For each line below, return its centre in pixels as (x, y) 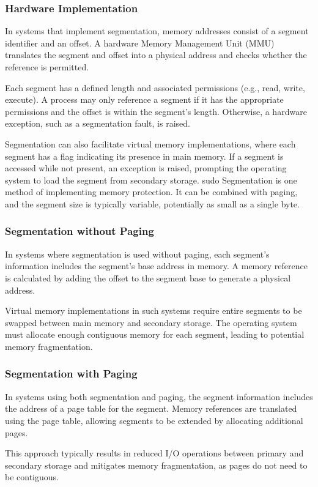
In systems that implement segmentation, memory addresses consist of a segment (157, 31)
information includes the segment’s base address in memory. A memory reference (156, 266)
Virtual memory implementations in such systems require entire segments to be (153, 310)
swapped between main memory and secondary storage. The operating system (151, 322)
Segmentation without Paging (79, 231)
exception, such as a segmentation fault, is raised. (98, 123)
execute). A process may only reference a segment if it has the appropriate (144, 99)
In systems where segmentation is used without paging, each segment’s (137, 254)
